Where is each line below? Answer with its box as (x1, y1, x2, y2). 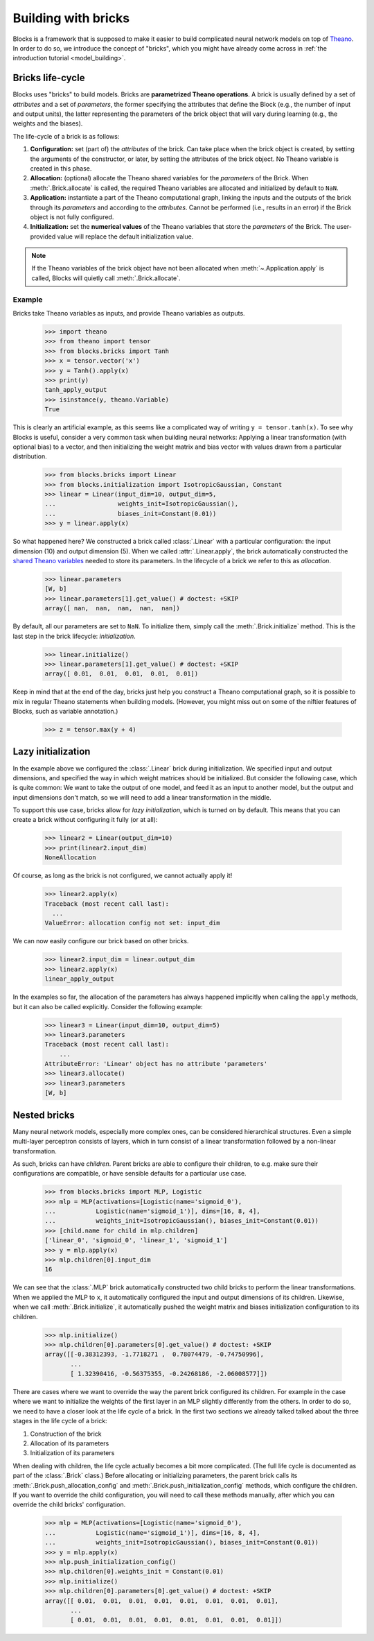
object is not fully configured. (30, 212, 114, 221)
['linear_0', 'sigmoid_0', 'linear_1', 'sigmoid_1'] (44, 1237, 228, 1244)
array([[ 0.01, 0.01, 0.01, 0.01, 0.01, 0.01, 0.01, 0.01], (44, 1597, 279, 1605)
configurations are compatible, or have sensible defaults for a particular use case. (12, 1169, 247, 1178)
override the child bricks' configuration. (12, 1500, 126, 1509)
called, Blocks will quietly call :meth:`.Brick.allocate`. (31, 274, 181, 282)
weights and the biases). (12, 119, 83, 128)
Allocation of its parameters (30, 1439, 109, 1447)
